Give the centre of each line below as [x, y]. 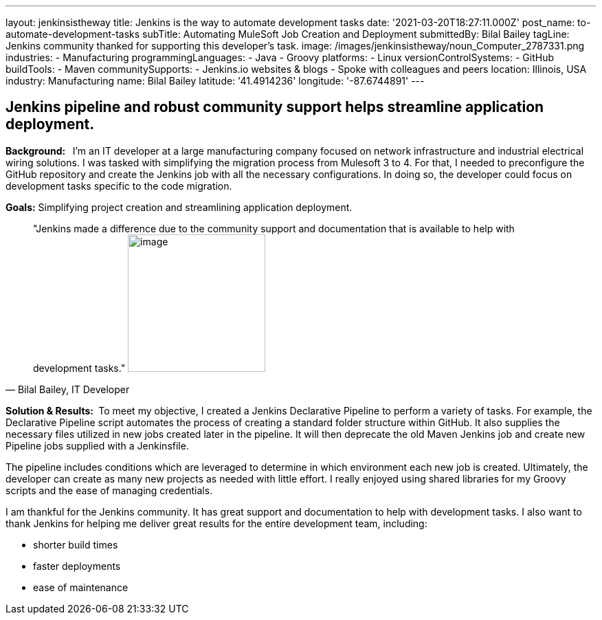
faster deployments [77, 566]
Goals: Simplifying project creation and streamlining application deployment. [179, 207]
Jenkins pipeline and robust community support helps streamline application [275, 107]
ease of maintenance [81, 587]
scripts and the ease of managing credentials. [109, 490]
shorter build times [76, 544]
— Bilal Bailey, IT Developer [68, 389]
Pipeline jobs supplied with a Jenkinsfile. [97, 445]
